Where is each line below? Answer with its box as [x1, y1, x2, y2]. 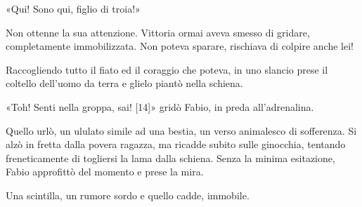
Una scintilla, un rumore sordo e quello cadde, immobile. [6, 187, 250, 202]
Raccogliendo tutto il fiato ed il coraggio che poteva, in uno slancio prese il [6, 62, 328, 76]
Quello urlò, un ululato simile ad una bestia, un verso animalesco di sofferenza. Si [6, 123, 357, 138]
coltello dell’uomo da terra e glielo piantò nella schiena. [6, 76, 243, 91]
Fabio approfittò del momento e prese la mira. [6, 164, 204, 179]
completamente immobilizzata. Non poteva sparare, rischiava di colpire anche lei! [6, 39, 354, 53]
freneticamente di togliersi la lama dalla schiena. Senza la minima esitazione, [6, 150, 335, 165]
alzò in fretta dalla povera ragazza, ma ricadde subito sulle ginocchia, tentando [6, 137, 346, 152]
